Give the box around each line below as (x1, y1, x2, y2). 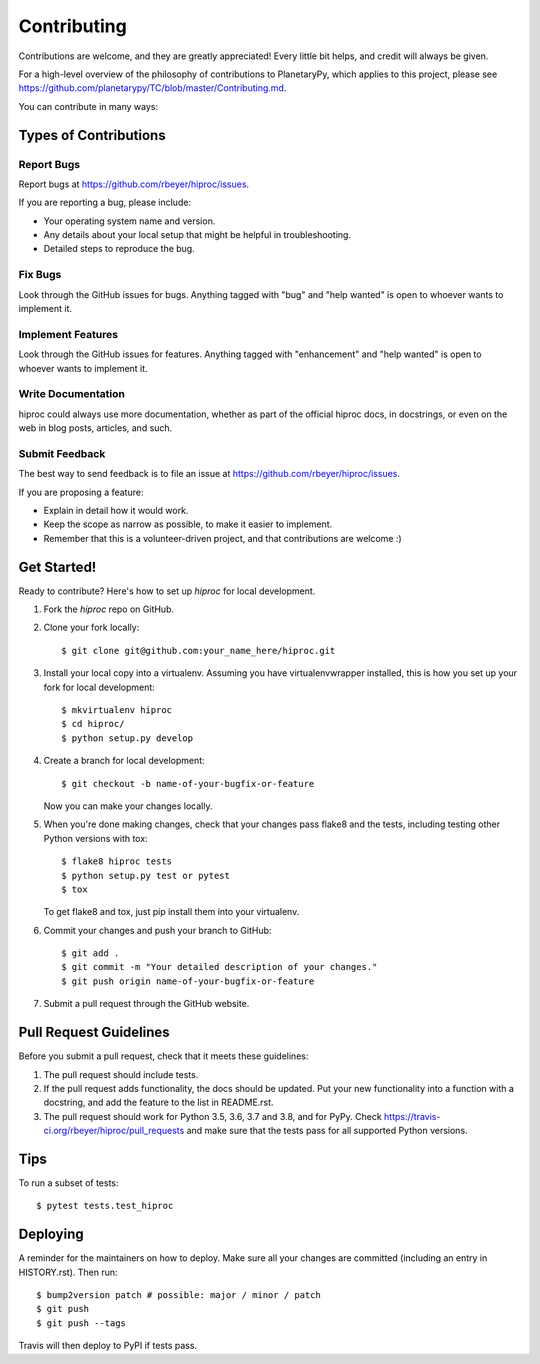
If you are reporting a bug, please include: (18, 196, 192, 209)
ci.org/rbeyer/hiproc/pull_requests (43, 1125, 185, 1137)
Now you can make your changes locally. (43, 800, 213, 812)
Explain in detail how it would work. (43, 504, 189, 516)
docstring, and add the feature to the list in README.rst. (43, 1096, 274, 1109)
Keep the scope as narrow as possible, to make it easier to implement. (43, 518, 333, 530)
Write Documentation (18, 387, 125, 401)
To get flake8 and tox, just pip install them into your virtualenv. (43, 906, 300, 918)
